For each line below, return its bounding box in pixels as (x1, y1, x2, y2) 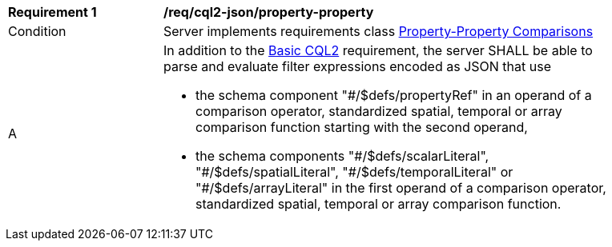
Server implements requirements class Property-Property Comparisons (163, 23, 594, 39)
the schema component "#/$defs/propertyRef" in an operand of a (195, 87, 592, 103)
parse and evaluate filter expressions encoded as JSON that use (163, 58, 551, 74)
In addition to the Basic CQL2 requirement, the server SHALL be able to (163, 42, 593, 58)
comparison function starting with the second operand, (195, 119, 528, 135)
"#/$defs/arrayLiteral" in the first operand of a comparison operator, (195, 180, 606, 196)
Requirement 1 (8, 4, 97, 20)
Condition (8, 23, 66, 39)
